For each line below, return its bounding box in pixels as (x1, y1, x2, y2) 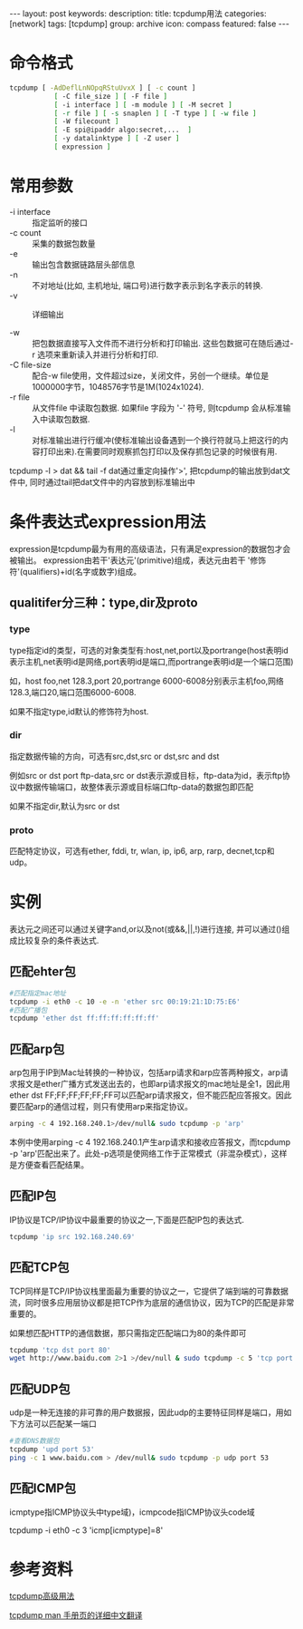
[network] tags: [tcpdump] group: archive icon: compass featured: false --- (9, 18, 289, 29)
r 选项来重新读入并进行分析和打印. (32, 349, 159, 360)
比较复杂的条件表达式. (16, 936, 99, 946)
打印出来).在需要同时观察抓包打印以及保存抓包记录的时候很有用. (39, 446, 278, 457)
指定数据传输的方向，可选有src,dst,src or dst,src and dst (9, 751, 220, 761)
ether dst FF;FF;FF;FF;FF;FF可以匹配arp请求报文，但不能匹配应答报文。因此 (9, 1090, 292, 1101)
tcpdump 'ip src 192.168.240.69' (9, 1232, 136, 1241)
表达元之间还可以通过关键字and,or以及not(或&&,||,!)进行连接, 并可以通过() (9, 924, 282, 935)
